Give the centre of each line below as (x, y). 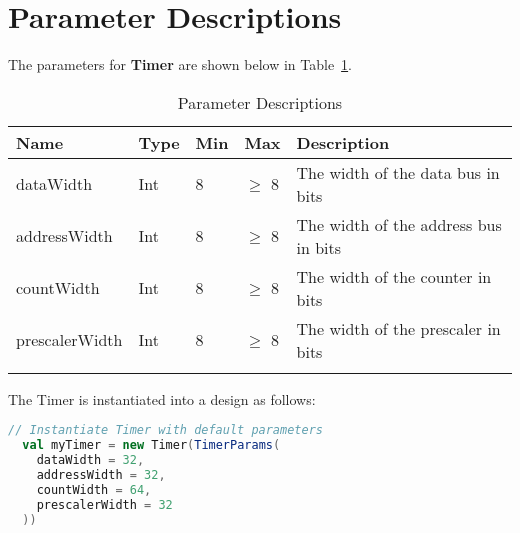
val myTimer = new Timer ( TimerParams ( (151, 445)
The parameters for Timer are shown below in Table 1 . (180, 64)
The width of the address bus (399, 224)
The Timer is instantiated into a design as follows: (162, 398)
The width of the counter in (394, 276)
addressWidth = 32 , (101, 474)
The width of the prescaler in (398, 328)
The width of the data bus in (398, 172)
